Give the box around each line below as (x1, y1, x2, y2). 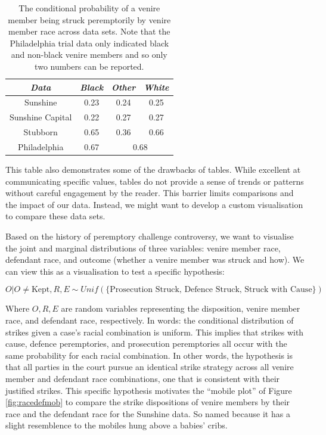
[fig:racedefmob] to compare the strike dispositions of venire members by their (5, 396, 290, 408)
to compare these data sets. (5, 210, 105, 222)
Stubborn (23, 126, 58, 138)
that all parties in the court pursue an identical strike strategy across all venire (5, 361, 294, 373)
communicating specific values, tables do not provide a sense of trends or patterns (5, 175, 304, 187)
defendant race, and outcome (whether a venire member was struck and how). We (5, 253, 305, 266)
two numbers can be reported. (35, 60, 144, 72)
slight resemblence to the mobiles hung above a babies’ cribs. (5, 419, 228, 431)
